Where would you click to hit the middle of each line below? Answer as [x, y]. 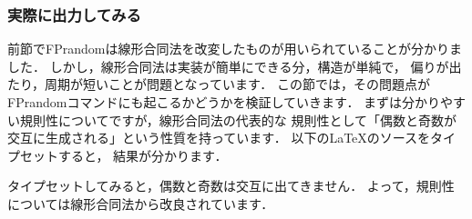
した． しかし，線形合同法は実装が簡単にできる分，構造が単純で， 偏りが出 [235, 66]
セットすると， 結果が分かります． [123, 155]
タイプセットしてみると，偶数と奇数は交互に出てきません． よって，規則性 [231, 186]
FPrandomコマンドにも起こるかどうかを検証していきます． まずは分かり [224, 102]
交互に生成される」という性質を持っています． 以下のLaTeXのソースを [219, 138]
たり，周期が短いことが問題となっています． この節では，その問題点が [219, 84]
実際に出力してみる [74, 14]
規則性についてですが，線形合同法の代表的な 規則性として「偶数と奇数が [238, 119]
